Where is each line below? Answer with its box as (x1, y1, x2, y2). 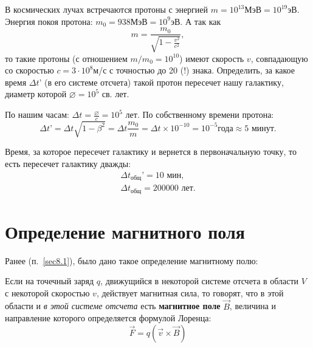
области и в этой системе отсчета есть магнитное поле (5, 299, 221, 312)
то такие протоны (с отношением (5, 52, 128, 64)
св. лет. (101, 87, 129, 100)
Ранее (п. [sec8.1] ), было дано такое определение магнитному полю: (5, 254, 258, 267)
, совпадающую (250, 52, 308, 64)
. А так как (180, 15, 221, 27)
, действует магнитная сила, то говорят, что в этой (96, 286, 284, 299)
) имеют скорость (179, 52, 244, 64)
